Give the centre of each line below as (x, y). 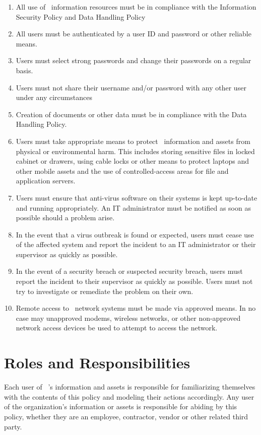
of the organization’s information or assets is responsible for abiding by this (121, 406)
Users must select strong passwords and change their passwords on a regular (134, 60)
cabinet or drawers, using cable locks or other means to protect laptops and (133, 161)
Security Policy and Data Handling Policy (81, 16)
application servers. (46, 181)
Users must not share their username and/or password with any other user (131, 87)
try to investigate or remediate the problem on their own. (105, 291)
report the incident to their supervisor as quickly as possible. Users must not (134, 281)
